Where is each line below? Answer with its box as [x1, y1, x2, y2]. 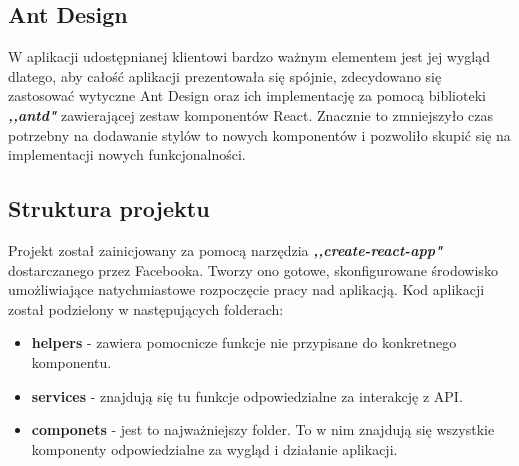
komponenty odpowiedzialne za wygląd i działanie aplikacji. [31, 438, 398, 459]
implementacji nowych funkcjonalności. [8, 144, 246, 165]
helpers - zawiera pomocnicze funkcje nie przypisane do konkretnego [31, 332, 457, 353]
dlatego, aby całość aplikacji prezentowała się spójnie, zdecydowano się [8, 65, 442, 86]
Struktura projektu [8, 193, 210, 224]
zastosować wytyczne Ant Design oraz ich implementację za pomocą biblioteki [8, 85, 486, 106]
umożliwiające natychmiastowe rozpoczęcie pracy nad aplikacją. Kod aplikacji [8, 279, 485, 300]
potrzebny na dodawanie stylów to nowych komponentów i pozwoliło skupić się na [8, 124, 511, 145]
